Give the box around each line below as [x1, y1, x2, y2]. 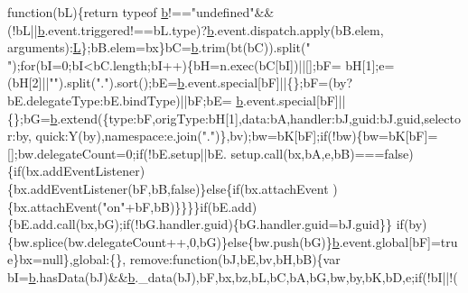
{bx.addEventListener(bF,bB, [7, 179, 171, 197]
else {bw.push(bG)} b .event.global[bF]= [228, 232, 441, 251]
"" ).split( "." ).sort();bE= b [49, 73, 185, 92]
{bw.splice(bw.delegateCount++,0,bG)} [7, 232, 229, 251]
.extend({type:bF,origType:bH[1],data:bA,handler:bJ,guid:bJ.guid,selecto [57, 108, 461, 127]
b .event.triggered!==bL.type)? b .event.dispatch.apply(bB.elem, [37, 20, 384, 39]
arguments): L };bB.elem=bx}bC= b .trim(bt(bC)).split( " [7, 38, 311, 57]
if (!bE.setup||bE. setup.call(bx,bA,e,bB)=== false [136, 143, 409, 162]
